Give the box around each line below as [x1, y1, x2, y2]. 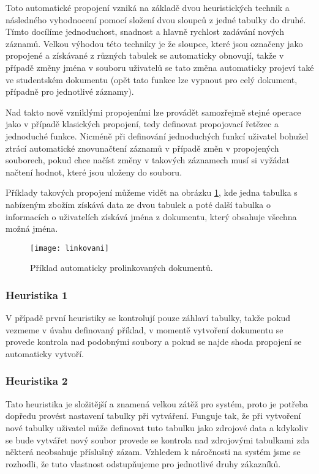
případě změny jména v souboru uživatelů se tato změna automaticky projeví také [6, 61, 314, 73]
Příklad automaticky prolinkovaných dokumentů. [30, 261, 213, 274]
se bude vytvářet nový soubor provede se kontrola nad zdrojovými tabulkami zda [6, 433, 310, 446]
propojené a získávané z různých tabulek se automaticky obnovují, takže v [6, 49, 284, 62]
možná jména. [6, 222, 58, 235]
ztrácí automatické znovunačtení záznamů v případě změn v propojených [6, 141, 279, 154]
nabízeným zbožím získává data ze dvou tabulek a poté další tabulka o [6, 198, 271, 210]
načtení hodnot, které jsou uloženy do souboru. [6, 165, 182, 178]
